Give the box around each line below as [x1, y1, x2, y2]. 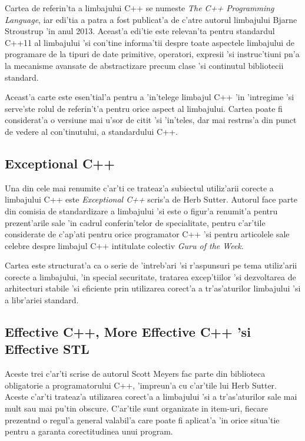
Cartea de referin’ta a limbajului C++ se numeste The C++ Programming [5, 2, 274, 14]
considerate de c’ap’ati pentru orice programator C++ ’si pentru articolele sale [5, 228, 290, 240]
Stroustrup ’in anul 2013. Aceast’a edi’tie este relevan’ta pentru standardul [5, 25, 275, 37]
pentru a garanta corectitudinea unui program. [5, 425, 173, 437]
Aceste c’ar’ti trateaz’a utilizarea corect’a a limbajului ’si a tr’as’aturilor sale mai [5, 390, 297, 403]
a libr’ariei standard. [5, 294, 79, 306]
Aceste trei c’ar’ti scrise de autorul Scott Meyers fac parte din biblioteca [5, 367, 266, 380]
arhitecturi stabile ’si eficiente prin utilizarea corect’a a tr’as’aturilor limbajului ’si [5, 282, 301, 294]
